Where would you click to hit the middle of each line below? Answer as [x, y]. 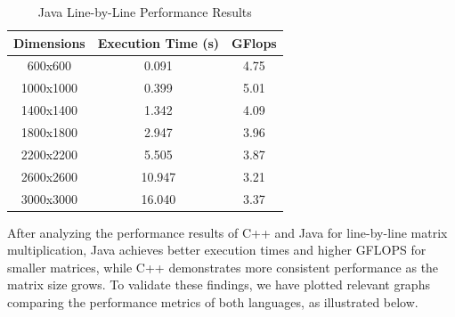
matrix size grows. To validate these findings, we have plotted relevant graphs [219, 284]
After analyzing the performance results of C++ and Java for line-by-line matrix [227, 232]
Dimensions [49, 42]
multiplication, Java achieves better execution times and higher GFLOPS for [217, 250]
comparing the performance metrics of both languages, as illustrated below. [213, 301]
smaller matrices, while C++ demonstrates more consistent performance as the [223, 267]
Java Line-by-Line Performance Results [145, 12]
